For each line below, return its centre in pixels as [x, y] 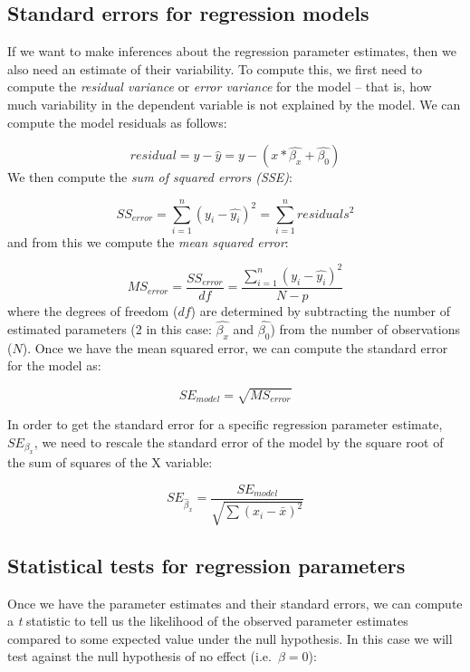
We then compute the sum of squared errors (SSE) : [150, 177]
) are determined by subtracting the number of [321, 311]
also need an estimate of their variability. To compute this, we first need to [215, 68]
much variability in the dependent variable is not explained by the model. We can [234, 104]
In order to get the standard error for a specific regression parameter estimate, [225, 424]
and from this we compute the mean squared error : [148, 241]
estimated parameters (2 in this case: [110, 328]
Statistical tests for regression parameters [206, 565]
